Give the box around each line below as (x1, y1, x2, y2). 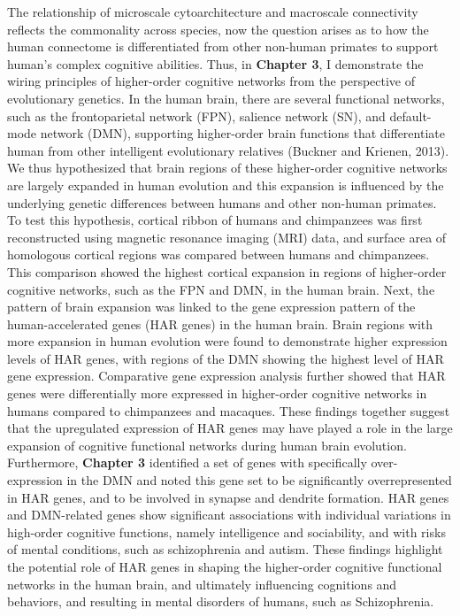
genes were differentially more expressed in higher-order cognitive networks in (7, 384, 427, 403)
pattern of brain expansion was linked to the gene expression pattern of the (7, 297, 416, 316)
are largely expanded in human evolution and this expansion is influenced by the (7, 175, 444, 194)
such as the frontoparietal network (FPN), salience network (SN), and (7, 106, 386, 125)
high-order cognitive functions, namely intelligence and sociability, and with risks (7, 522, 446, 541)
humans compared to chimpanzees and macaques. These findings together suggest (7, 401, 450, 420)
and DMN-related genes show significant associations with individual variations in (7, 505, 451, 524)
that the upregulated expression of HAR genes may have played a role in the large (7, 419, 453, 437)
